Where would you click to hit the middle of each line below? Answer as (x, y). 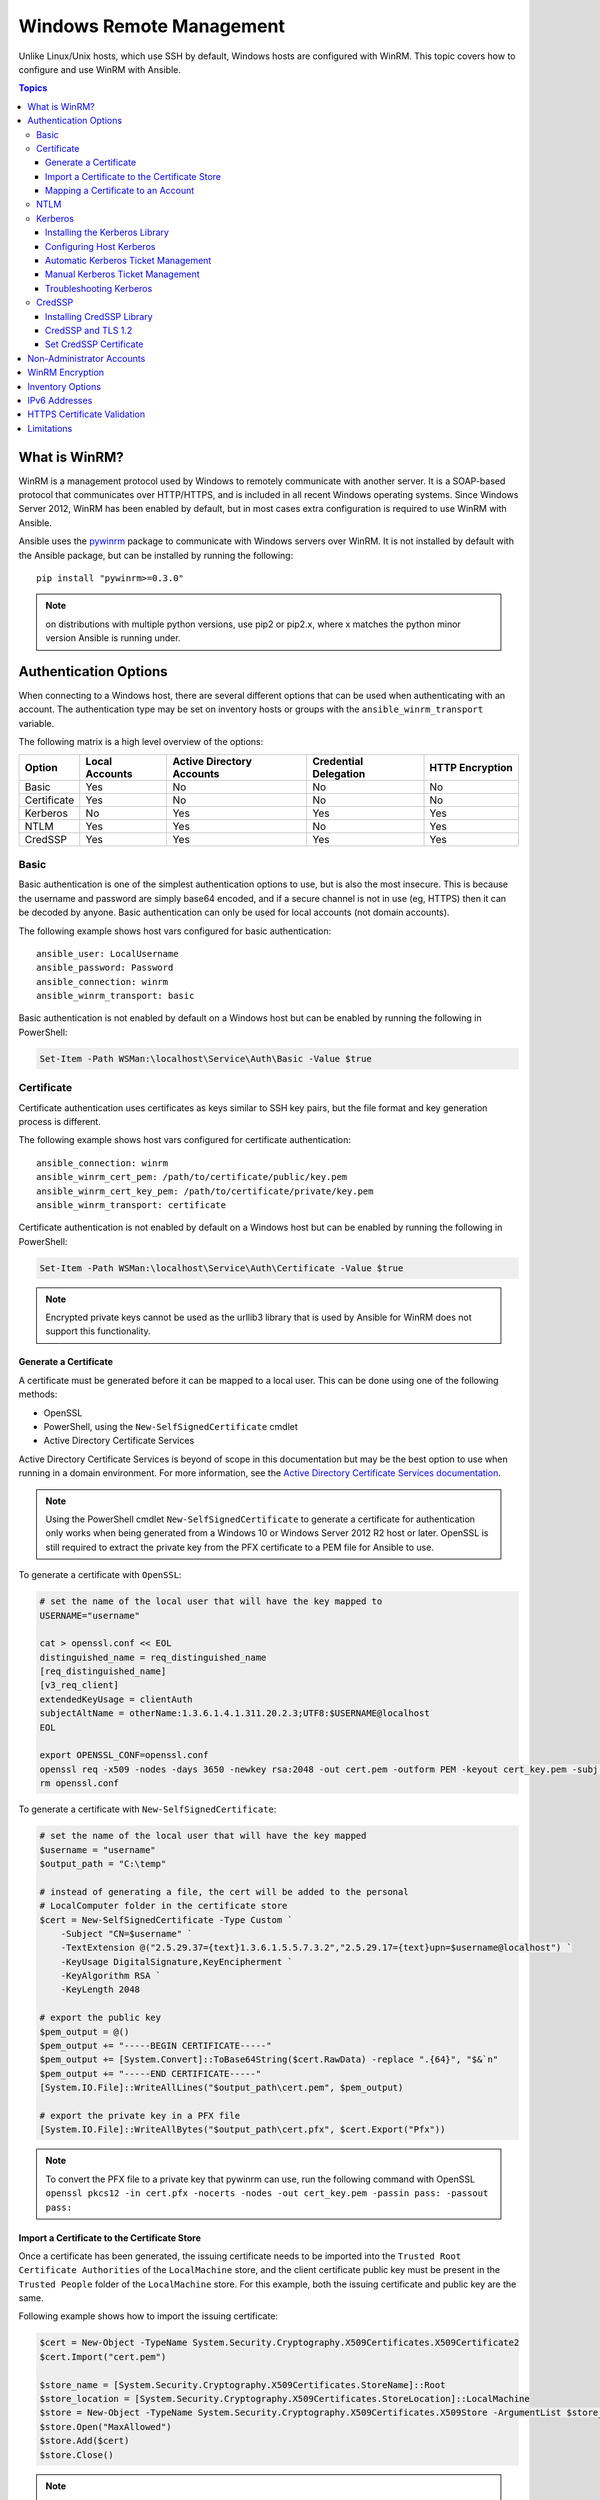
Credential (337, 761)
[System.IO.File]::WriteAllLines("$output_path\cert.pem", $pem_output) (221, 2088)
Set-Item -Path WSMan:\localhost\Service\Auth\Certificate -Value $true (221, 1268)
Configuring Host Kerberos (100, 246)
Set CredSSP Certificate (94, 344)
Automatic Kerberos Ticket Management (128, 261)
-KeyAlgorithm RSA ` (111, 1976)
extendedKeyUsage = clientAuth (116, 1699)
